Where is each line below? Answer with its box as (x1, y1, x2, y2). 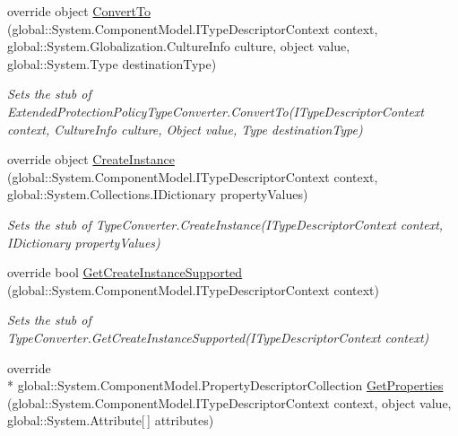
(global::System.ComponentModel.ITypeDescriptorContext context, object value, (7, 393, 452, 412)
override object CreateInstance (7, 150, 175, 169)
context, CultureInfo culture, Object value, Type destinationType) (7, 119, 363, 138)
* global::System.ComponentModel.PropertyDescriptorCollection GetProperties (7, 376, 444, 395)
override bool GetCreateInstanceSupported (7, 263, 243, 282)
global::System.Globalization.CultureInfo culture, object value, (7, 37, 350, 56)
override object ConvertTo (7, 2, 151, 20)
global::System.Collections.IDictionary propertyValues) (7, 185, 308, 204)
